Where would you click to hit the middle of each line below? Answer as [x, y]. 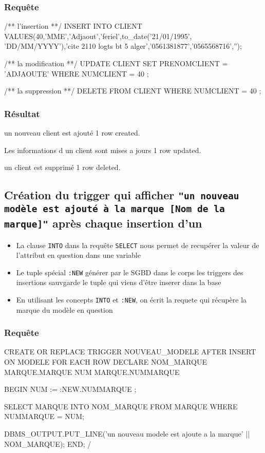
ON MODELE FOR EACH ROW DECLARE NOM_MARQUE [106, 362]
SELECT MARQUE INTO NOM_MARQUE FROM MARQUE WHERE [121, 406]
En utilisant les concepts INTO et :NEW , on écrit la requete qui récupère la [131, 299]
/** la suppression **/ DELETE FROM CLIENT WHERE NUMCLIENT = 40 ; [133, 91]
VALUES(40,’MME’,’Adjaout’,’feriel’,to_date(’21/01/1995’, [98, 36]
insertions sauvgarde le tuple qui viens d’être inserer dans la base [119, 282]
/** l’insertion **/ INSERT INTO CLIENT [73, 26]
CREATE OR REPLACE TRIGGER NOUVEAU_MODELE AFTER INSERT [130, 352]
